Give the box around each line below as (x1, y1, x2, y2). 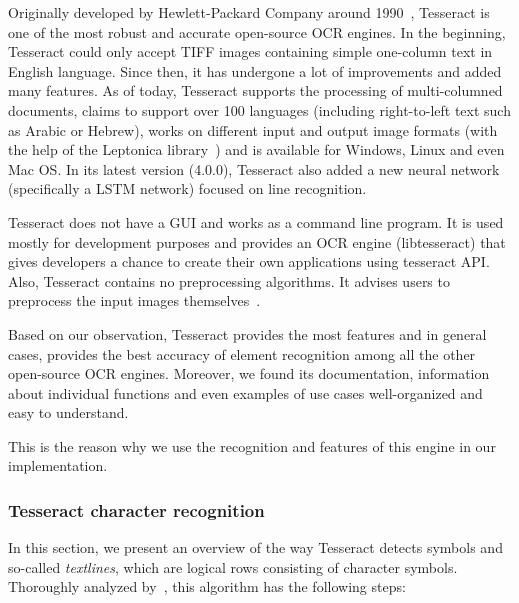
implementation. (8, 455, 108, 476)
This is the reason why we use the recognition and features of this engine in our (8, 435, 496, 456)
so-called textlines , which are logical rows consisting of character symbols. (8, 556, 458, 577)
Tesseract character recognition (8, 497, 265, 522)
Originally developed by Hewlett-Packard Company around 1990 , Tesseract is (8, 2, 490, 22)
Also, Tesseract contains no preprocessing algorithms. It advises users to (8, 270, 450, 291)
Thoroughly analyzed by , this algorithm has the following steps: (8, 576, 406, 597)
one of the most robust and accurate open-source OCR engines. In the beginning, (8, 21, 506, 42)
